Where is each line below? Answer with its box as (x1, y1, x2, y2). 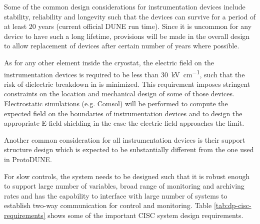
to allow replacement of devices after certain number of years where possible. (4, 40, 239, 51)
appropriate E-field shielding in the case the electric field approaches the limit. (4, 118, 244, 128)
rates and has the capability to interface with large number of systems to (4, 190, 227, 201)
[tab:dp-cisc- (213, 200, 251, 211)
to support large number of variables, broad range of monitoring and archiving (4, 181, 244, 191)
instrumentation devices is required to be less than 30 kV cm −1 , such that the (4, 67, 245, 79)
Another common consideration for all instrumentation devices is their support (4, 134, 245, 145)
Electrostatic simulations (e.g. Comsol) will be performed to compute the (4, 98, 228, 108)
